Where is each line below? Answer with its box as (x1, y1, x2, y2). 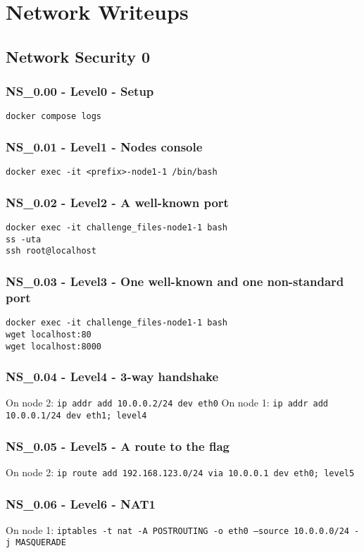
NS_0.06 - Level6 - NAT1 (6, 495, 156, 512)
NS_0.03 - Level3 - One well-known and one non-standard (6, 273, 344, 290)
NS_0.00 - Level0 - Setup (6, 82, 154, 100)
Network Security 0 (6, 45, 151, 67)
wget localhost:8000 (6, 341, 102, 352)
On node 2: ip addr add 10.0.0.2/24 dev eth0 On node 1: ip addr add (6, 395, 328, 410)
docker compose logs (6, 111, 102, 122)
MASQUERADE (15, 538, 66, 548)
